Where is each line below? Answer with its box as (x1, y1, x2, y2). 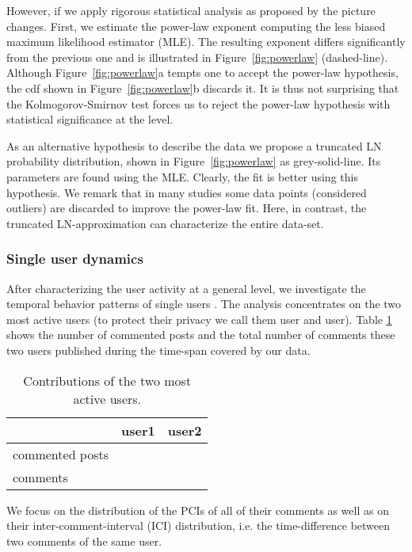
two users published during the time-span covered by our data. (6, 341, 311, 358)
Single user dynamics (6, 249, 143, 268)
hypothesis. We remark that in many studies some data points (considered (6, 184, 367, 200)
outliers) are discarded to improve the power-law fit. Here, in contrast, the (6, 200, 367, 216)
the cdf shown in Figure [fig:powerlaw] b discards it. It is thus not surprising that (6, 79, 399, 96)
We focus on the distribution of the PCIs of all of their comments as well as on (6, 501, 389, 518)
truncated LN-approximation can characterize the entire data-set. (6, 215, 324, 231)
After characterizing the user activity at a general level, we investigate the (6, 280, 366, 296)
